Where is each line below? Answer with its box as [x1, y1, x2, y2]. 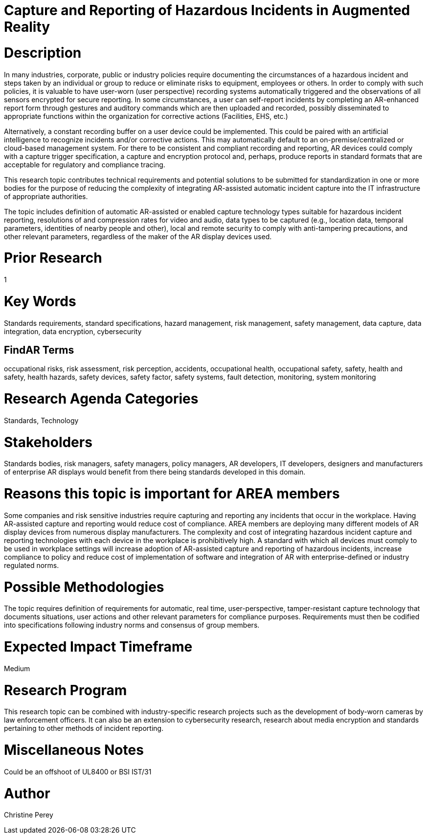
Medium [4, 664, 30, 673]
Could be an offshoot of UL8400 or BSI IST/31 [4, 767, 152, 776]
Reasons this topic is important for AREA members [4, 485, 340, 502]
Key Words [4, 293, 76, 310]
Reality [4, 19, 50, 35]
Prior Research [4, 249, 102, 267]
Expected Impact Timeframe [4, 638, 193, 656]
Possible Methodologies [4, 578, 164, 595]
